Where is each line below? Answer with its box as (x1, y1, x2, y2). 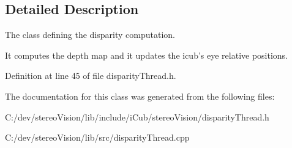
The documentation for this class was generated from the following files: (5, 89, 275, 102)
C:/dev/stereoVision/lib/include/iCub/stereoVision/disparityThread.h (5, 110, 269, 123)
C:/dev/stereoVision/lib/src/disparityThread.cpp (5, 131, 190, 144)
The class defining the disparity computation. (5, 28, 175, 41)
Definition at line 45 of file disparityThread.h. (5, 69, 176, 82)
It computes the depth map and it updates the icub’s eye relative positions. (5, 48, 288, 61)
